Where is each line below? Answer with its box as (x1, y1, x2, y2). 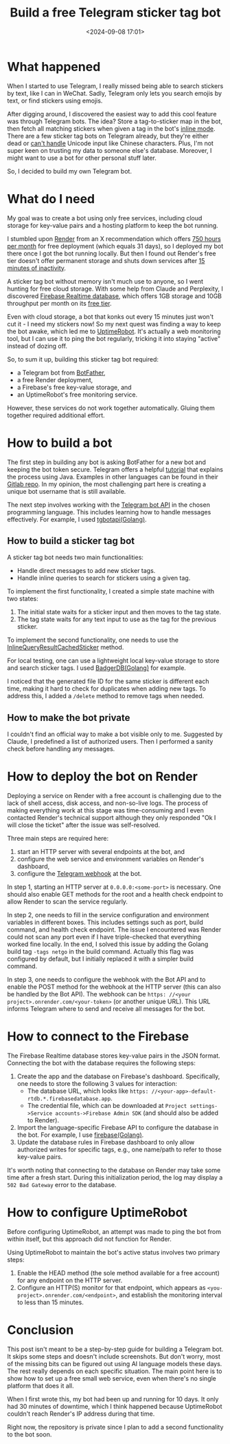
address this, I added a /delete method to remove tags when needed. (7, 692, 205, 700)
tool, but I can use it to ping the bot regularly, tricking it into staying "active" (7, 334, 221, 342)
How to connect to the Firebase (7, 1029, 189, 1045)
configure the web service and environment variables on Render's (16, 855, 205, 864)
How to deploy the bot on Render (7, 769, 198, 784)
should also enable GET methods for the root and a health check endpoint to (7, 890, 223, 899)
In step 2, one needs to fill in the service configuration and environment (7, 911, 209, 919)
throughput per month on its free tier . (7, 299, 112, 307)
